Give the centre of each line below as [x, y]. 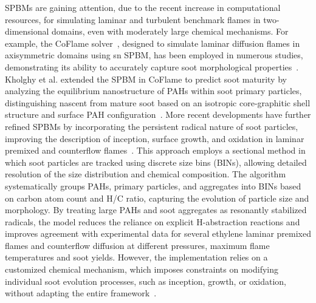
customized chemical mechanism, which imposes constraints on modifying [142, 269]
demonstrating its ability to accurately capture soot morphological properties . [152, 66]
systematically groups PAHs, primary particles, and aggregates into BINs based [153, 186]
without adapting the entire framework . [81, 293]
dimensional [27, 31]
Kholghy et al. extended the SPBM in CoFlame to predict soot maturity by [146, 79]
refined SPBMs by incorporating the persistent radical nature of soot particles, [152, 126]
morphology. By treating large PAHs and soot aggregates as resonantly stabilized [156, 210]
